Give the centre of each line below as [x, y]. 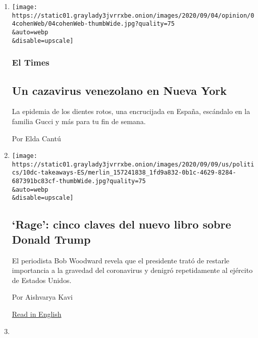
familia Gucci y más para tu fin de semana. [79, 121]
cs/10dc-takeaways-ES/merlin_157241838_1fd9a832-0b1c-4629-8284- [124, 173]
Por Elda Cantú [36, 138]
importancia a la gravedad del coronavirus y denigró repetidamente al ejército [132, 270]
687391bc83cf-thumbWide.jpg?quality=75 [79, 181]
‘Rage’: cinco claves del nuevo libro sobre [121, 224]
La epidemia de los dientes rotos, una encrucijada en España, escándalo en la [131, 111]
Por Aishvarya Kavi [42, 297]
